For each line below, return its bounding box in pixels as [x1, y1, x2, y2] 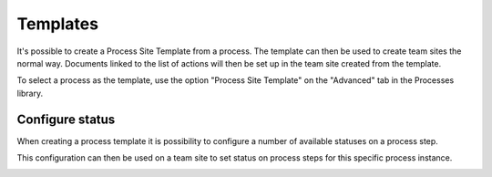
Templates [16, 14, 99, 34]
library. [16, 88, 44, 99]
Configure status [16, 111, 116, 127]
